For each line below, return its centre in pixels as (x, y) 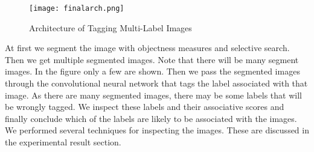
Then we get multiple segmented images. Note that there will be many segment (152, 59)
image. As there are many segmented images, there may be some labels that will (153, 95)
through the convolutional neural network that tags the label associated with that (156, 83)
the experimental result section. (63, 142)
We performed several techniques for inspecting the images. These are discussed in (157, 130)
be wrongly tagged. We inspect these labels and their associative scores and (145, 107)
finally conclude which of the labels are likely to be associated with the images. (151, 118)
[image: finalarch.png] (77, 8)
